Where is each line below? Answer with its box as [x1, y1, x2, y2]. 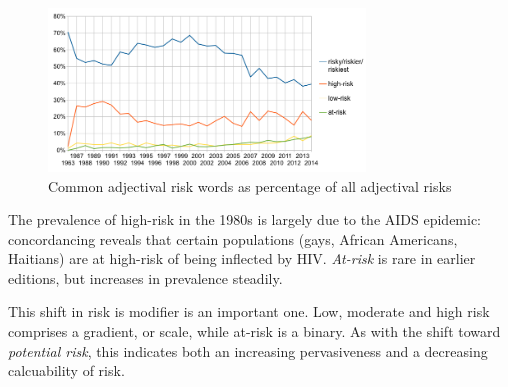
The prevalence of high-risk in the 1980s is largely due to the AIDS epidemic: [8, 209, 482, 230]
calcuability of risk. [8, 360, 125, 381]
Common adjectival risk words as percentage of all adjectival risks [48, 175, 452, 196]
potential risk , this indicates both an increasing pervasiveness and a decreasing [8, 340, 488, 361]
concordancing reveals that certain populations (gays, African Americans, [8, 228, 458, 249]
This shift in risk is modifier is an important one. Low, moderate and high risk [8, 301, 490, 322]
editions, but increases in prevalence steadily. [8, 267, 283, 288]
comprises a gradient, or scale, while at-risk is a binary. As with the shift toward [8, 321, 501, 342]
